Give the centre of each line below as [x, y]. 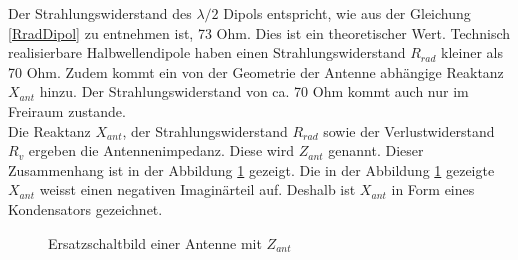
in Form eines [433, 189]
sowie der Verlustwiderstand [409, 130]
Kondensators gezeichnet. [85, 208]
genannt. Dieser [376, 150]
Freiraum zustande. [67, 110]
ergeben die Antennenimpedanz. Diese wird [161, 150]
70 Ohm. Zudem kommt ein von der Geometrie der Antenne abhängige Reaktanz [256, 71]
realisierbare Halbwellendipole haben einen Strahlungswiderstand [207, 52]
